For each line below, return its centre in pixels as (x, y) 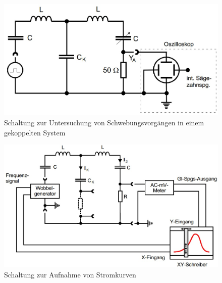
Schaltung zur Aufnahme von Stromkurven (70, 275)
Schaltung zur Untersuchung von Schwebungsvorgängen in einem (104, 122)
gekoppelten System (35, 132)
